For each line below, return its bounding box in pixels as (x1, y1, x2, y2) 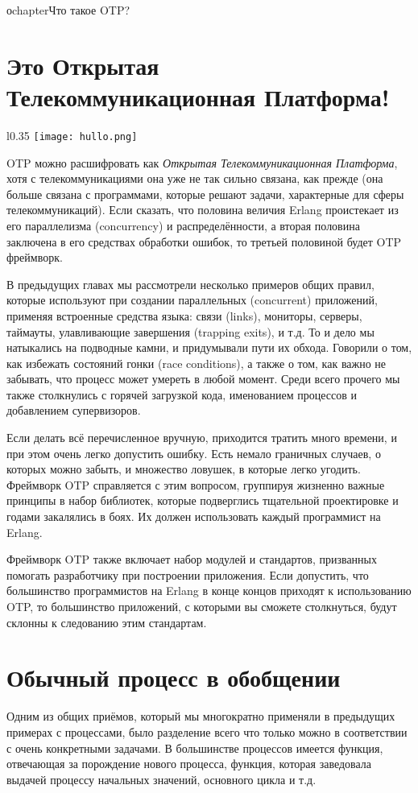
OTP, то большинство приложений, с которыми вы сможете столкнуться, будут (6, 598, 397, 614)
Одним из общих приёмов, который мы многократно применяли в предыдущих (6, 708, 395, 725)
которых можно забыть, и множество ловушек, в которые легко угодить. (6, 461, 361, 477)
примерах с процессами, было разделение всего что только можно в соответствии (6, 723, 408, 740)
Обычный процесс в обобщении (6, 661, 341, 694)
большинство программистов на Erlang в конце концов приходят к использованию (6, 582, 412, 599)
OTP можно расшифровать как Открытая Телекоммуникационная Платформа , (6, 154, 398, 171)
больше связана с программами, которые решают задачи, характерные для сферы (6, 185, 404, 202)
